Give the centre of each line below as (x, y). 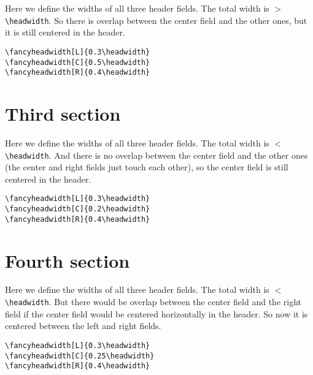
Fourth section (68, 260)
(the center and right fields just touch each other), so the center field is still (147, 167)
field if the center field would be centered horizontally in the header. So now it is (156, 313)
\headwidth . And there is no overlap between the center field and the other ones (156, 155)
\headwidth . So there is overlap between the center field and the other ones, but (156, 20)
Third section (63, 113)
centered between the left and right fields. (83, 326)
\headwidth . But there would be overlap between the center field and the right (153, 302)
